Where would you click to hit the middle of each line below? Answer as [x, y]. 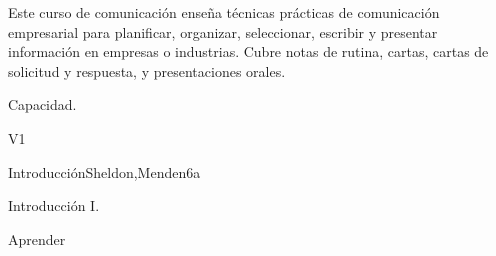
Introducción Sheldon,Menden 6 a [104, 171]
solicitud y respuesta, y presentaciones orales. [147, 70]
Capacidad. [42, 104]
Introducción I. [54, 205]
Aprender [37, 238]
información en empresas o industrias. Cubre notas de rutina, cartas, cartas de [248, 51]
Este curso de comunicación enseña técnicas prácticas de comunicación [224, 12]
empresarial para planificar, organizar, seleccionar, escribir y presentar [223, 31]
